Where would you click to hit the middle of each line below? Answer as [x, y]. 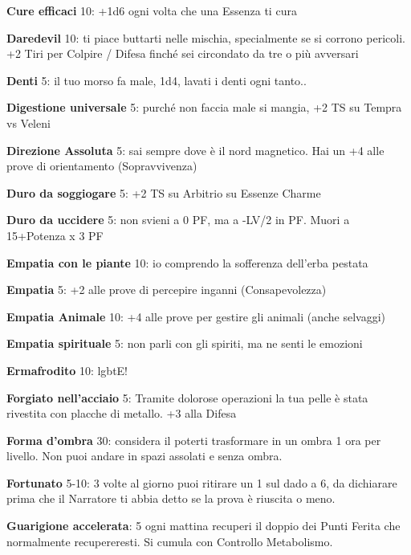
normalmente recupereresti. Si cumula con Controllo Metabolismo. [170, 541]
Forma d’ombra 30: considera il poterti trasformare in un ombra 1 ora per [194, 440]
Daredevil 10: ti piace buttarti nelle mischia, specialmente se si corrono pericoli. [206, 37]
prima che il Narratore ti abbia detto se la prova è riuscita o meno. [171, 498]
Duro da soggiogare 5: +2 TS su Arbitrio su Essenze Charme [164, 192]
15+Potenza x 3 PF [55, 235]
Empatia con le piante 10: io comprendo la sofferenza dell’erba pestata [187, 262]
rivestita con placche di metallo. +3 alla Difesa [122, 413]
